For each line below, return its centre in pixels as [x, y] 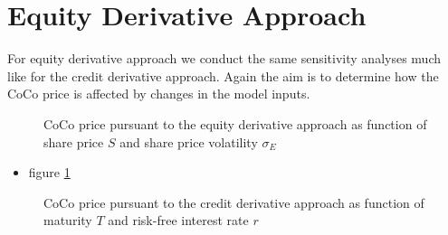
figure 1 [49, 172]
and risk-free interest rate [178, 220]
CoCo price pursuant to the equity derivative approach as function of [235, 123]
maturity [68, 220]
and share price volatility [189, 141]
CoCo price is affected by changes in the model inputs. [159, 94]
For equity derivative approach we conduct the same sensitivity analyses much [224, 58]
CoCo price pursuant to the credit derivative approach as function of [234, 202]
